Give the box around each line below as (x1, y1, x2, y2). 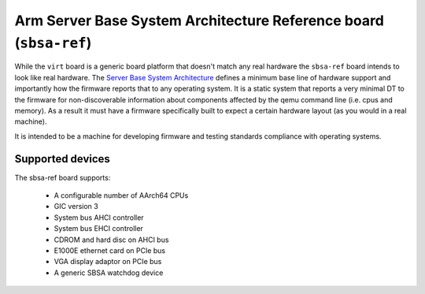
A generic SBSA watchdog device (54, 268, 164, 277)
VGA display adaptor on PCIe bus (54, 257, 162, 266)
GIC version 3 (54, 202, 98, 211)
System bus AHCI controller (54, 213, 145, 222)
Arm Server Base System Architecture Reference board (14, 12, 385, 29)
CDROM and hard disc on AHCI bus (54, 235, 169, 244)
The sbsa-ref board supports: (14, 173, 111, 182)
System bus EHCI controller (54, 224, 143, 233)
